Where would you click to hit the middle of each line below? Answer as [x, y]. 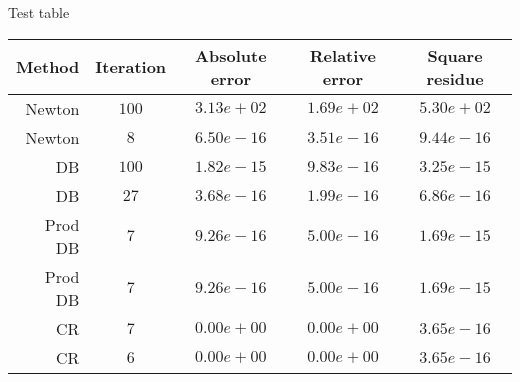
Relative [342, 55]
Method [48, 67]
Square [455, 55]
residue [455, 78]
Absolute [231, 55]
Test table [39, 12]
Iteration [131, 67]
